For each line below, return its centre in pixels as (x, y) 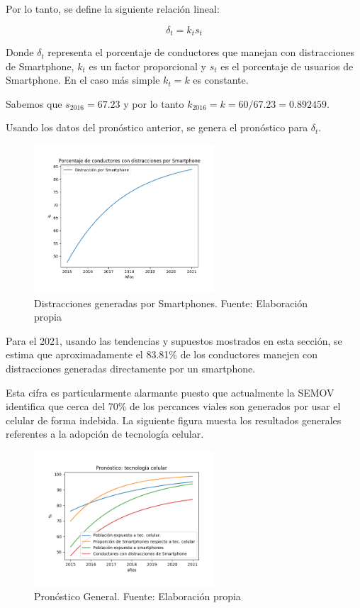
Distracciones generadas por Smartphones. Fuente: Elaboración (171, 303)
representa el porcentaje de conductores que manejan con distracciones (201, 52)
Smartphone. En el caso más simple (83, 80)
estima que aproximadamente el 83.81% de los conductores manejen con (162, 354)
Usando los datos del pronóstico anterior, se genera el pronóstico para (157, 127)
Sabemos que (34, 103)
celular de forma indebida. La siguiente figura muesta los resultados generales (174, 420)
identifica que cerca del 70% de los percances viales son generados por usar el (173, 406)
